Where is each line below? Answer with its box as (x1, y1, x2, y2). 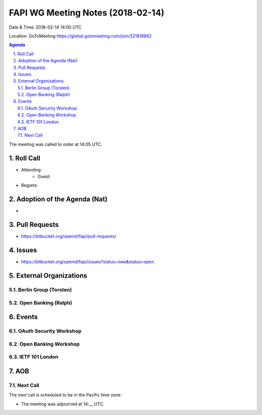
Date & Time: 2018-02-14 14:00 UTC (9, 24, 82, 30)
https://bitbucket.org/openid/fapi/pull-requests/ (21, 233, 116, 239)
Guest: (37, 174, 51, 180)
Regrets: (21, 183, 38, 188)
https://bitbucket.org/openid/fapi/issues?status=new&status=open (21, 259, 154, 265)
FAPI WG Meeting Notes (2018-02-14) (9, 7, 164, 18)
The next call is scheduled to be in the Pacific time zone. (9, 392, 122, 398)
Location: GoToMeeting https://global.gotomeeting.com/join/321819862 (9, 33, 152, 39)
